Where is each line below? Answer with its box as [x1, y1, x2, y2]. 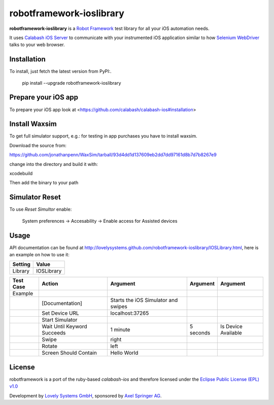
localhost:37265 [110, 310, 149, 317]
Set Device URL [42, 310, 80, 317]
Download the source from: [9, 142, 67, 148]
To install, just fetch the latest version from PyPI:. [9, 69, 112, 75]
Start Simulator [42, 316, 78, 323]
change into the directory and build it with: [9, 161, 98, 167]
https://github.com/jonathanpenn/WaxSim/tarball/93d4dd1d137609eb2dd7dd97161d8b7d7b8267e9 [9, 152, 217, 158]
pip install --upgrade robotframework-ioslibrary [22, 80, 121, 86]
